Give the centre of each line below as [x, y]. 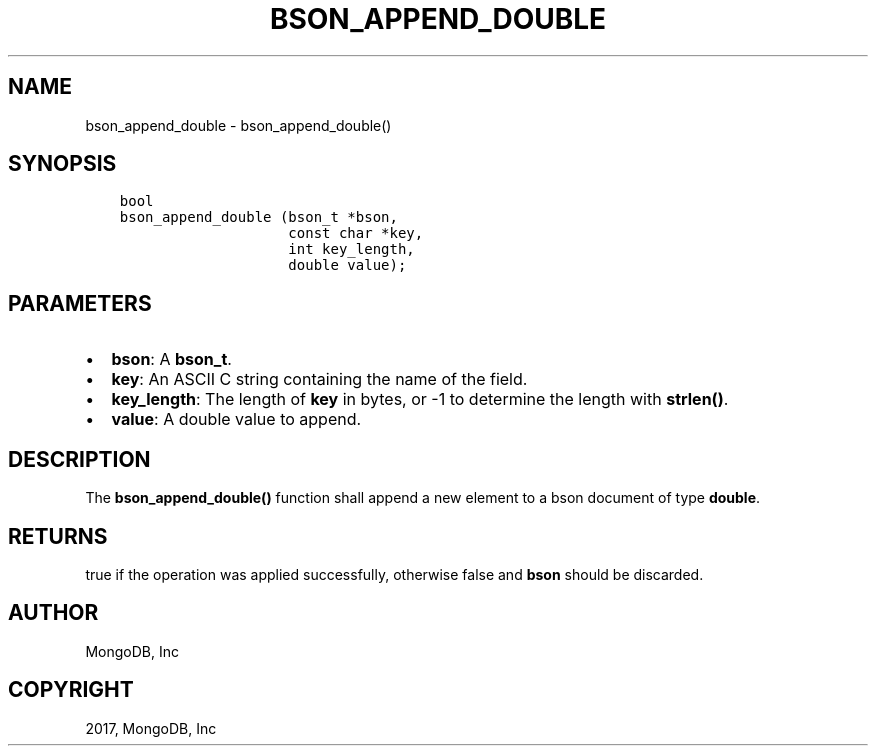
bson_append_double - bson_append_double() [238, 125]
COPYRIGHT [71, 690]
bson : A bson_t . [171, 359]
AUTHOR [53, 613]
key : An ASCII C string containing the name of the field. [319, 379]
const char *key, [356, 233]
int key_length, [351, 249]
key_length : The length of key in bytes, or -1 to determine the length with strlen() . [420, 399]
